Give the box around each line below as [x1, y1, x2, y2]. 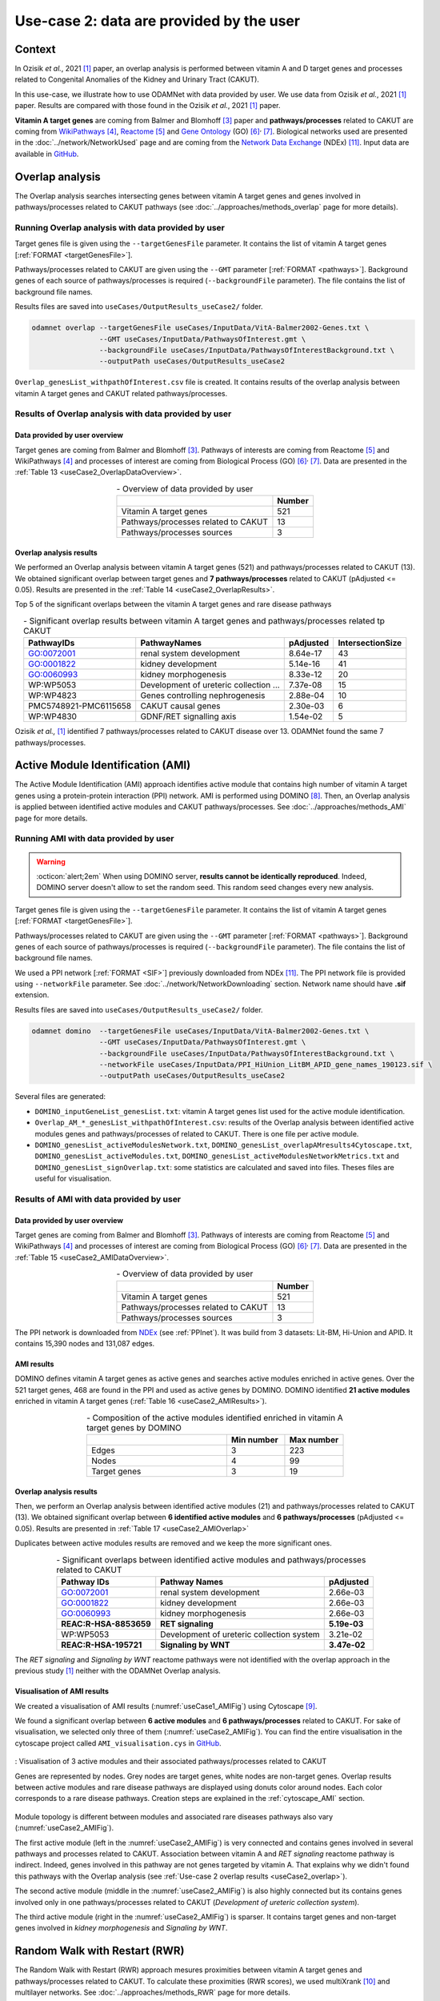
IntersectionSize [338, 637, 402, 648]
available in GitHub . [14, 149, 79, 158]
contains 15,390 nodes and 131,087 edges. [14, 1339, 155, 1349]
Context [14, 42, 56, 56]
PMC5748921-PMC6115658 [28, 700, 132, 712]
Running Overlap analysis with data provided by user [14, 222, 226, 233]
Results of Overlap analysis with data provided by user [14, 408, 232, 419]
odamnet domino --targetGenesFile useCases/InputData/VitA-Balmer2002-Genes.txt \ [31, 1026, 370, 1036]
